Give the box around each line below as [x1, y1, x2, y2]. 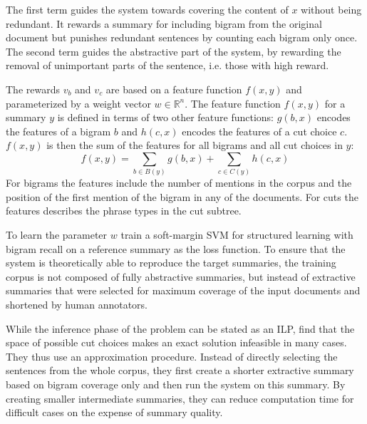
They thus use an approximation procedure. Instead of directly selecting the [6, 348, 338, 363]
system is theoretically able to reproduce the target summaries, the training [6, 255, 336, 270]
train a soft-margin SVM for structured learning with [120, 227, 353, 242]
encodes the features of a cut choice [182, 123, 337, 138]
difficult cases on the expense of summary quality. [6, 405, 223, 420]
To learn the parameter [6, 227, 108, 242]
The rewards [6, 81, 60, 96]
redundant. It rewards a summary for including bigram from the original [6, 16, 322, 31]
